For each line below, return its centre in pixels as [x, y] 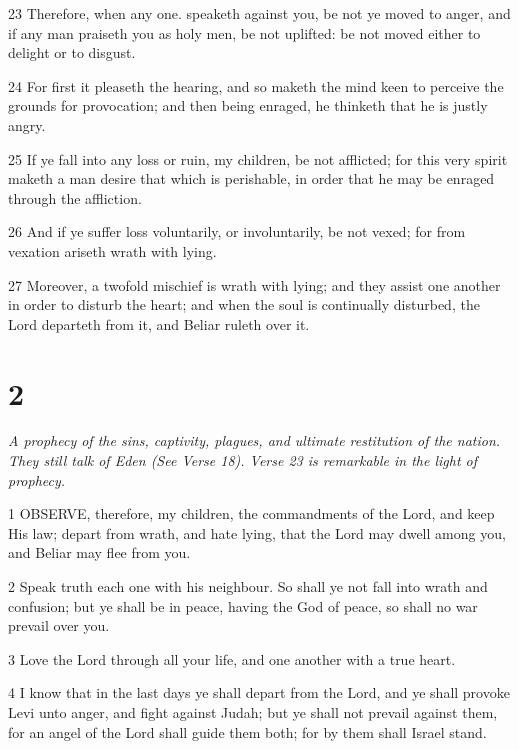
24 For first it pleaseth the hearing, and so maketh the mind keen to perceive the [256, 85]
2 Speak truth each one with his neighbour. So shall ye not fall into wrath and [248, 586]
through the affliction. [75, 197]
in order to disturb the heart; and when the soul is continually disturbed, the [244, 304]
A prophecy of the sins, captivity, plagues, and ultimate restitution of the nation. [254, 440]
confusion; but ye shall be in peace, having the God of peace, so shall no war [243, 605]
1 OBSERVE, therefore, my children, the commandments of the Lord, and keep [251, 513]
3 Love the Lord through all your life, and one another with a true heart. [232, 658]
